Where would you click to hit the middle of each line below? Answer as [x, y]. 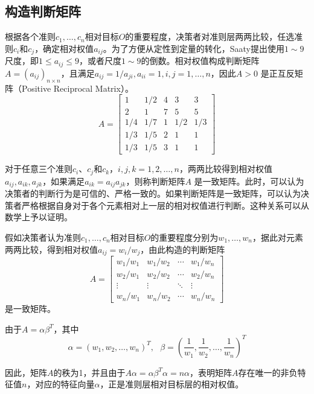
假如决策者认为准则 [43, 237]
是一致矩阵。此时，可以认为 [249, 181]
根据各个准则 [30, 37]
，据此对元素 [277, 237]
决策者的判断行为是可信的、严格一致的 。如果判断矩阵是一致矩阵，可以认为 [153, 193]
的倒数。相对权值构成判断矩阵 [200, 61]
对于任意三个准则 [39, 169]
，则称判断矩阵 [155, 181]
